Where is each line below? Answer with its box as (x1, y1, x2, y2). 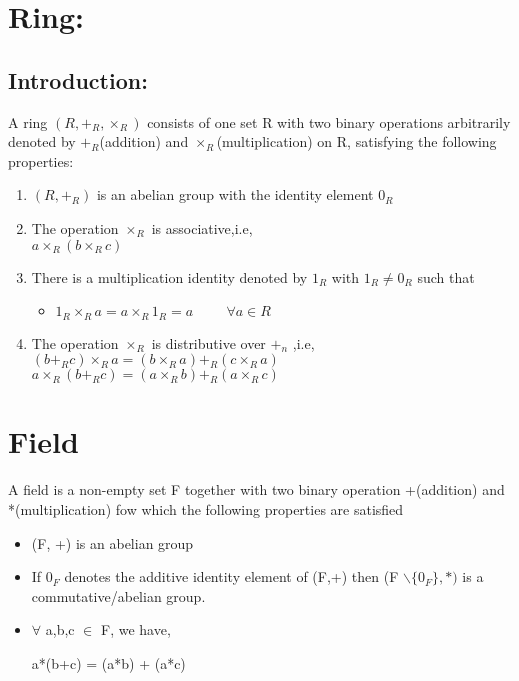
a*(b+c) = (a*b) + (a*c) (31, 652, 186, 673)
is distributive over (151, 332, 266, 353)
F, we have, (100, 619, 171, 640)
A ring (8, 111, 48, 132)
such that (417, 266, 475, 287)
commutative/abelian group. (31, 585, 206, 606)
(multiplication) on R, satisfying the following (216, 131, 497, 152)
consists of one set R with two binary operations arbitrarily (147, 111, 511, 132)
